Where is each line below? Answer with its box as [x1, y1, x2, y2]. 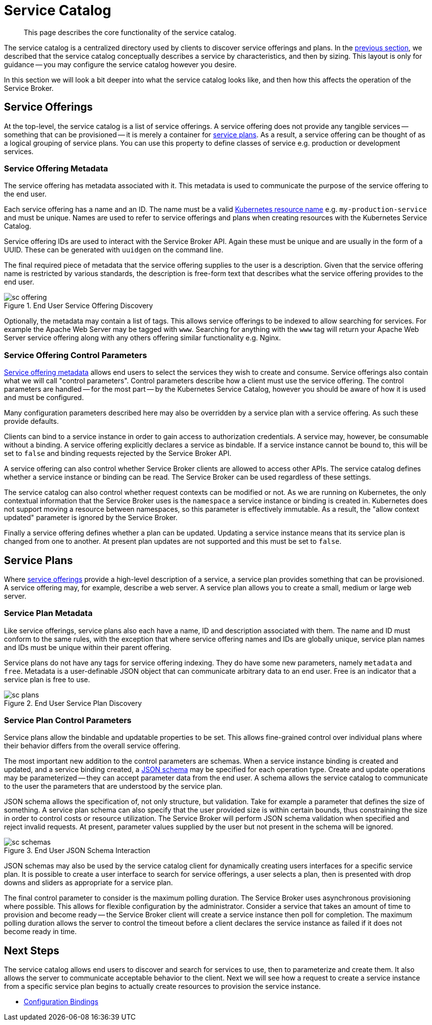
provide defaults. [4, 417, 59, 426]
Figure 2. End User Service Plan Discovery [4, 698, 142, 707]
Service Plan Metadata [4, 608, 93, 618]
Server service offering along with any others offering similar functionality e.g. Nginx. [4, 333, 281, 342]
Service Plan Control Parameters [4, 715, 132, 726]
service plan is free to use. [4, 675, 90, 684]
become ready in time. [4, 927, 77, 936]
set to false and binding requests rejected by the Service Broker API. [4, 449, 232, 458]
